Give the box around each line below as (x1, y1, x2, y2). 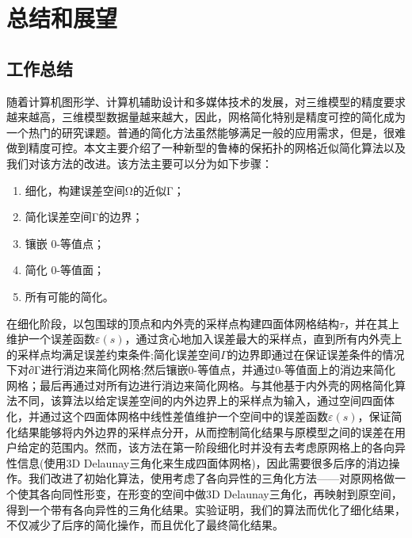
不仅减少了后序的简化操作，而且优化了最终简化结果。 (6, 517, 284, 533)
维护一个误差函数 (6, 330, 95, 347)
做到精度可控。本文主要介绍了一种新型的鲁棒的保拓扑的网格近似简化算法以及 (6, 139, 406, 156)
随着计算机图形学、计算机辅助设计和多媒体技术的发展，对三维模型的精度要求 (6, 93, 406, 109)
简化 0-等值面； (25, 261, 105, 278)
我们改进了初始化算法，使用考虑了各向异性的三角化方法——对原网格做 (28, 470, 395, 486)
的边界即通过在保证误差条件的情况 (227, 345, 405, 362)
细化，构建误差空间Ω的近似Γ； (25, 181, 185, 198)
